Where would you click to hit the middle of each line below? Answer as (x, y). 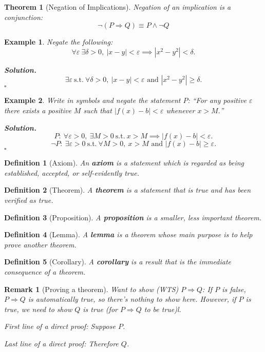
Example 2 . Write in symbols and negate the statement (92, 100)
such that (98, 110)
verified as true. (29, 200)
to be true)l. (163, 309)
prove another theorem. (40, 244)
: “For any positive (217, 100)
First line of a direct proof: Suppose (60, 326)
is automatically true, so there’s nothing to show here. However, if (132, 299)
